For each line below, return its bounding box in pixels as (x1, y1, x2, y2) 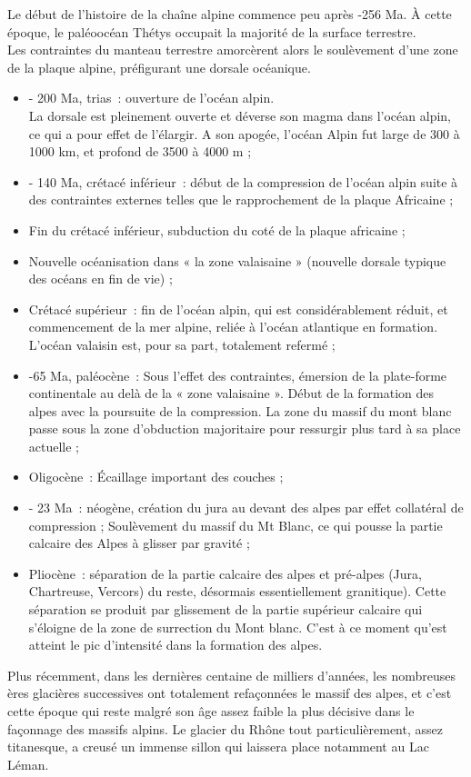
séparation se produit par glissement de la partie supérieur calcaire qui (28, 600, 423, 619)
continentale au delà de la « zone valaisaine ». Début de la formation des (28, 384, 435, 403)
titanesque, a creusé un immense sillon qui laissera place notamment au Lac (7, 737, 429, 756)
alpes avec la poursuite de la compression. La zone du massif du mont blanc (28, 401, 452, 420)
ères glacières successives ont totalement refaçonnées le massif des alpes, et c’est (7, 683, 452, 702)
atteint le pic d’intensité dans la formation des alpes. (28, 635, 323, 654)
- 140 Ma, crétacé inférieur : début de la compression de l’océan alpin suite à (28, 172, 458, 191)
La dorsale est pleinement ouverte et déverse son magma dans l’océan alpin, (28, 105, 451, 125)
